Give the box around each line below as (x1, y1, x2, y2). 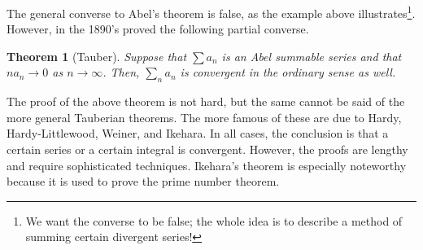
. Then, (102, 64, 140, 81)
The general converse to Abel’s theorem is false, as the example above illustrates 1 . (7, 2, 416, 21)
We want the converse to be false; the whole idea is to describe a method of (25, 212, 403, 229)
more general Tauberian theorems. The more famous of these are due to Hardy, (7, 108, 402, 125)
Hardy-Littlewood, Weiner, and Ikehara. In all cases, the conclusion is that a (7, 125, 389, 142)
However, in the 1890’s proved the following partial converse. (7, 20, 309, 37)
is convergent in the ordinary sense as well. (180, 64, 396, 81)
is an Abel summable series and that (221, 47, 402, 64)
